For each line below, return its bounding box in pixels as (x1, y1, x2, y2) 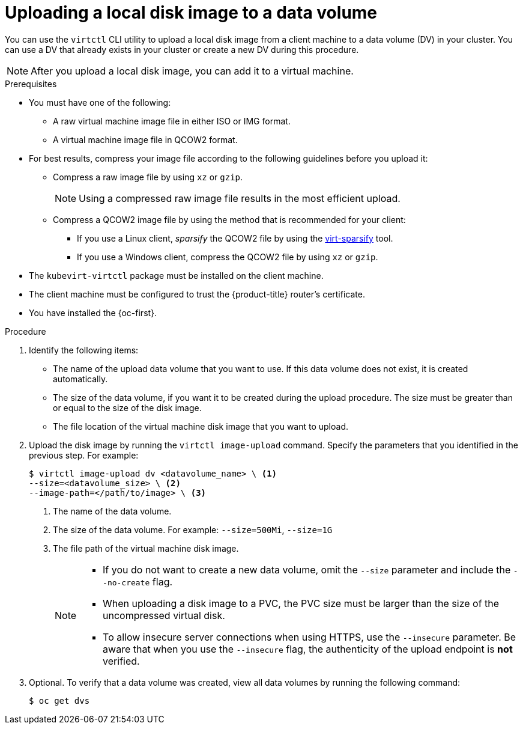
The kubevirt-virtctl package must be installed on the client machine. (29, 270, 324, 281)
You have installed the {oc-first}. (29, 307, 157, 318)
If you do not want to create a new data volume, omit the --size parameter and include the (103, 563, 511, 576)
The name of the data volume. (53, 505, 172, 516)
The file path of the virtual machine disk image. (53, 543, 239, 554)
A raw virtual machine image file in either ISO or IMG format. (53, 115, 291, 126)
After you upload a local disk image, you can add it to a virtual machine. (31, 64, 354, 77)
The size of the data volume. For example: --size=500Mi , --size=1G (53, 524, 333, 535)
